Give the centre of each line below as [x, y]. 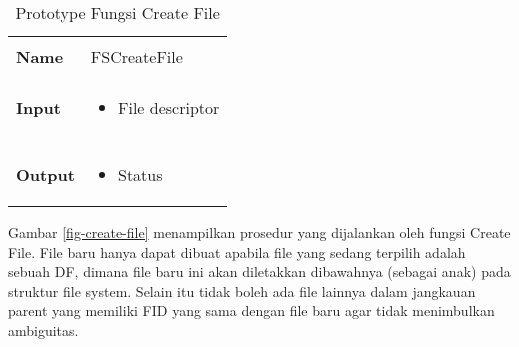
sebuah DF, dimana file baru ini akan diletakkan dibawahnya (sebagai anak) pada [259, 271]
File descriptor [169, 107]
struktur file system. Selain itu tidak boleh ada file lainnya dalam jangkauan [242, 290]
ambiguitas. [43, 329]
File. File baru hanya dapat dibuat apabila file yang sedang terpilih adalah [237, 251]
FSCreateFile [136, 56]
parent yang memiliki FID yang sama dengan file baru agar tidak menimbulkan [251, 310]
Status [140, 174]
